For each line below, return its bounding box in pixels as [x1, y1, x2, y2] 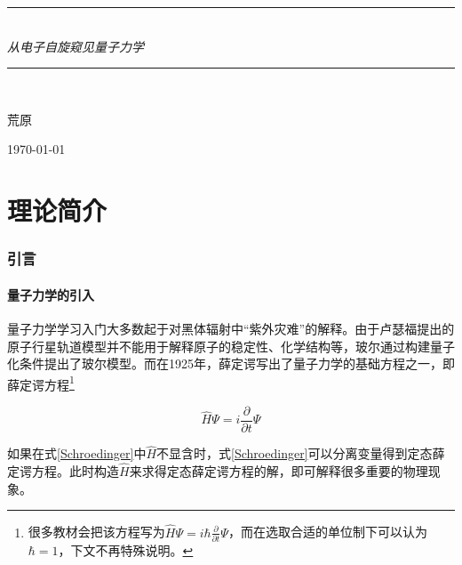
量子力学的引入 [7, 285, 94, 303]
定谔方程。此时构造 [7, 462, 119, 480]
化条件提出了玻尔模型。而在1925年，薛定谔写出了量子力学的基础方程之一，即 [7, 354, 455, 373]
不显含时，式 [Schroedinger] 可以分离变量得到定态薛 [156, 444, 445, 463]
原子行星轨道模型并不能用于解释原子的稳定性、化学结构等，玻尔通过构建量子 [7, 336, 455, 355]
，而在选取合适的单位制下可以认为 [227, 522, 427, 541]
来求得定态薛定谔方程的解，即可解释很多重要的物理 [129, 462, 428, 480]
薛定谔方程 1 [7, 372, 75, 393]
